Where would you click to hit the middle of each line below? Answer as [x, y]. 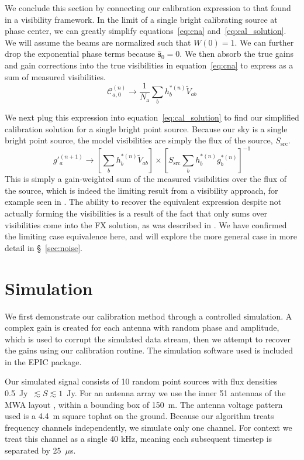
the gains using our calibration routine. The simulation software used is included [149, 350]
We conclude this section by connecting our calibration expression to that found [148, 8]
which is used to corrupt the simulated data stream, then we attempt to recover [148, 339]
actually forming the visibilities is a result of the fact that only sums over [136, 213]
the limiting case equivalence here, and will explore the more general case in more [151, 236]
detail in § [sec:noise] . [44, 247]
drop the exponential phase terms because [80, 54]
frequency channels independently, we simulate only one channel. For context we [148, 427]
